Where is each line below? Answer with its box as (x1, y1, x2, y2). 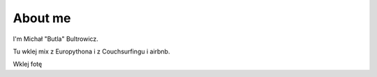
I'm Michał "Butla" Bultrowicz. (13, 35, 99, 43)
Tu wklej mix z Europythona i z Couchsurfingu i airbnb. (13, 47, 170, 55)
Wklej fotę (13, 60, 43, 69)
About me (13, 10, 71, 26)
